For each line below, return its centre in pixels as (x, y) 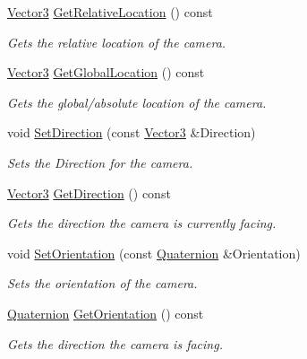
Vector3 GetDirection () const (89, 193)
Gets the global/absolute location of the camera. (137, 102)
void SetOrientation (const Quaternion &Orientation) (154, 253)
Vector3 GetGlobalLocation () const (106, 72)
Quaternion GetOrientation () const (106, 313)
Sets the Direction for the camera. (100, 162)
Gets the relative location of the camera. (117, 42)
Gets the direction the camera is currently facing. (142, 223)
